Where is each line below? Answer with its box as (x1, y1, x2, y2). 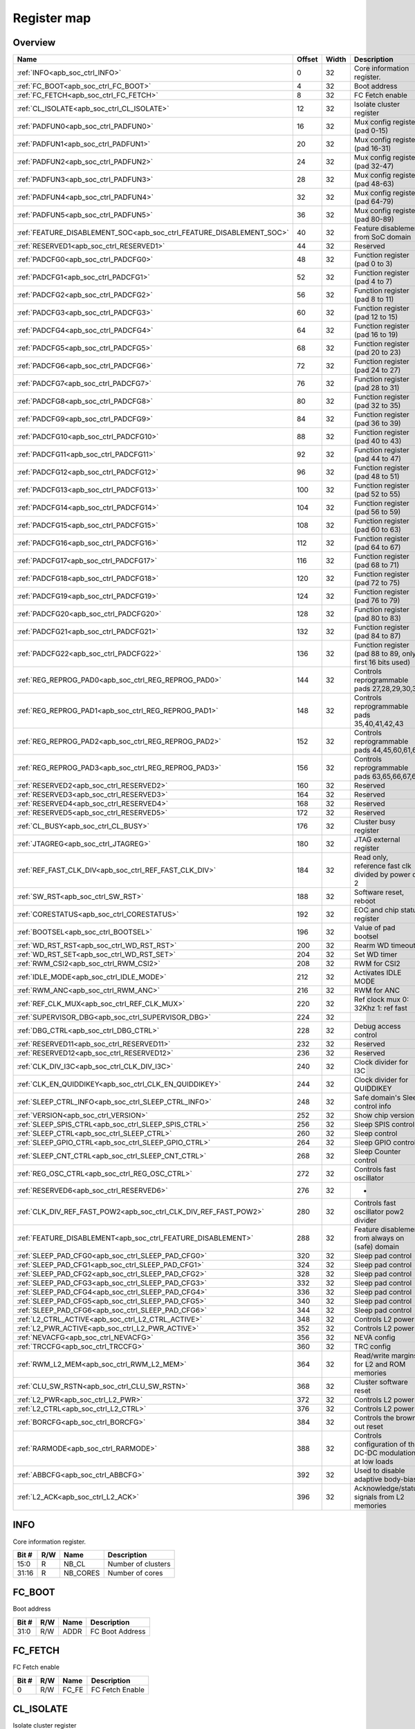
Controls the (353, 1413, 394, 1423)
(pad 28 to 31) (353, 383, 400, 393)
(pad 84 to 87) (353, 631, 401, 641)
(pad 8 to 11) (353, 295, 394, 304)
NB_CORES (63, 1568, 100, 1578)
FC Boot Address (90, 1626, 146, 1636)
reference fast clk (353, 861, 412, 871)
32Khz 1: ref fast (353, 1004, 407, 1013)
